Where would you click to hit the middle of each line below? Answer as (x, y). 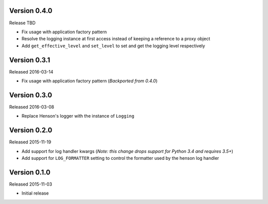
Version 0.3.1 (30, 60)
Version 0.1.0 (30, 172)
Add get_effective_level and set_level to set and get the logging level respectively (113, 46)
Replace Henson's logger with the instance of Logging (78, 116)
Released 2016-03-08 (32, 107)
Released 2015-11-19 (30, 142)
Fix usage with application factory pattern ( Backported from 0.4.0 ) (90, 81)
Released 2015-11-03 (31, 184)
